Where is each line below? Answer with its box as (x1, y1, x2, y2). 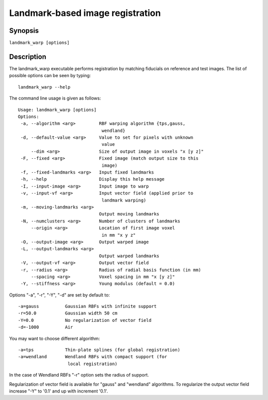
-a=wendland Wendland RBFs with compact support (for (18, 354, 167, 360)
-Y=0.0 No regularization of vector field (18, 317, 151, 323)
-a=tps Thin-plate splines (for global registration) (18, 347, 181, 353)
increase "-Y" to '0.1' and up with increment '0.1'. (9, 388, 108, 394)
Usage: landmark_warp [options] (18, 107, 97, 112)
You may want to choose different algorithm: (9, 335, 100, 341)
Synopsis (9, 26, 39, 35)
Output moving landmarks (99, 211, 160, 217)
